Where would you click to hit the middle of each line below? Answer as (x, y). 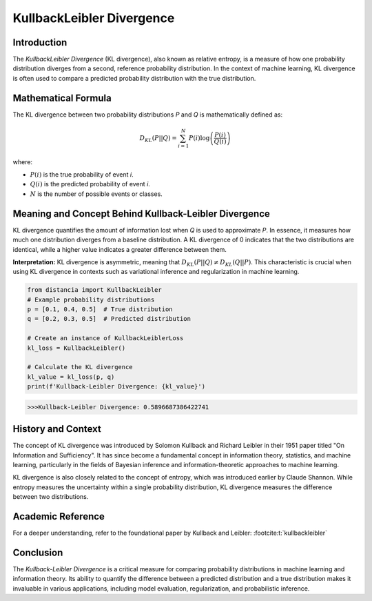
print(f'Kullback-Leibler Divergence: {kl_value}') (116, 387)
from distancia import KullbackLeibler (94, 290)
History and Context (57, 429)
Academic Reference (59, 516)
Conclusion (38, 552)
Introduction (40, 42)
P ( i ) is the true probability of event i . (82, 175)
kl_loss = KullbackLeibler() (76, 348)
